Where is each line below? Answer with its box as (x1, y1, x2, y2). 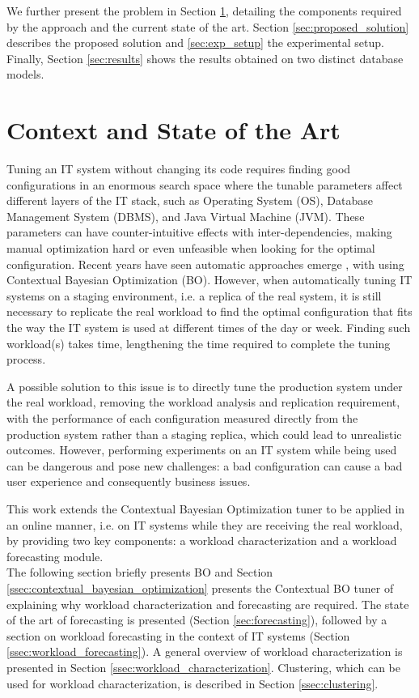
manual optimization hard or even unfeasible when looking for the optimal (6, 240, 375, 257)
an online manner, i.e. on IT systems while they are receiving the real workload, (6, 516, 403, 533)
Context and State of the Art (6, 113, 341, 147)
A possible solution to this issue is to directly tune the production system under (6, 377, 403, 394)
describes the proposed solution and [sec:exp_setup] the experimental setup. (6, 34, 384, 51)
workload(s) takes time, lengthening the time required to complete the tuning (6, 334, 391, 351)
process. (6, 351, 46, 368)
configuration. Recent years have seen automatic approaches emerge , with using (6, 255, 404, 272)
